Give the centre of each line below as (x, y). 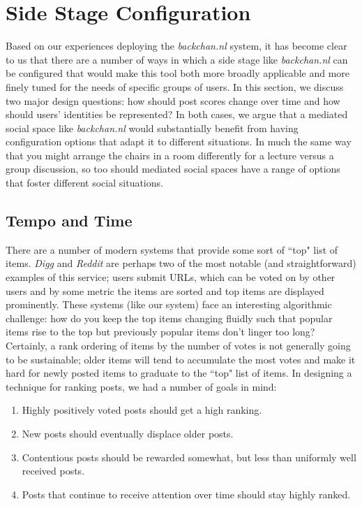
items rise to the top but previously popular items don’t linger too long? (160, 332)
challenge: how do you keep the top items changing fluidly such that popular (169, 318)
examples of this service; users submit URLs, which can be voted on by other (171, 277)
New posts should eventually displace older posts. (128, 433)
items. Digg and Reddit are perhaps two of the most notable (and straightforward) (181, 263)
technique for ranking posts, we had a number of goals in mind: (141, 386)
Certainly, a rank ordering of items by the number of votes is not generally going (178, 346)
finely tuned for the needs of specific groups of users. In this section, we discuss (175, 86)
